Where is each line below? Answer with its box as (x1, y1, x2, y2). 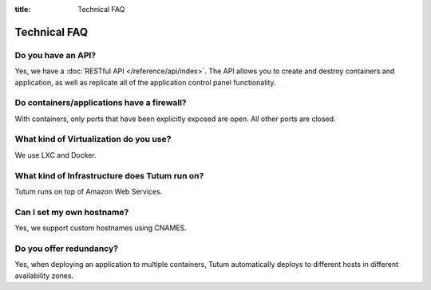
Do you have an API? (14, 49, 97, 61)
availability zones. (14, 271, 74, 280)
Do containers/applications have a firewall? (14, 97, 187, 108)
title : (14, 5, 31, 14)
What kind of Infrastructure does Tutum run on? (14, 170, 204, 181)
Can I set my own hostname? (14, 206, 129, 217)
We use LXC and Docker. (14, 150, 97, 159)
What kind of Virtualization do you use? (14, 134, 172, 145)
